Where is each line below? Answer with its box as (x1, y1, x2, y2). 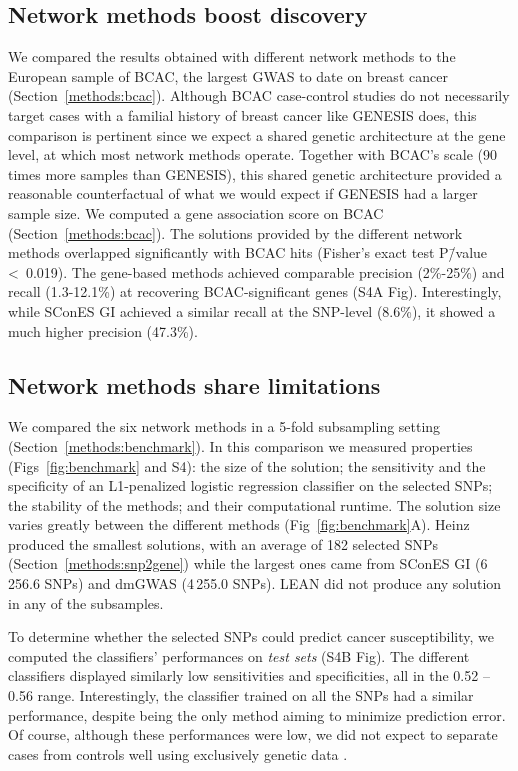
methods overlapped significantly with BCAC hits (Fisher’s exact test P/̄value (8, 242, 488, 263)
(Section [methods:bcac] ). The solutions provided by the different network (8, 222, 463, 243)
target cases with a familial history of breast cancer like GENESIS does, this (8, 104, 477, 125)
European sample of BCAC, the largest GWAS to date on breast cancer (8, 65, 448, 86)
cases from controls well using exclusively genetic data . (8, 743, 348, 764)
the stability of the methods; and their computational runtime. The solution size (8, 494, 501, 515)
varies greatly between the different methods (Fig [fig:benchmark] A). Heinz (8, 514, 470, 535)
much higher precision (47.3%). (8, 320, 198, 341)
